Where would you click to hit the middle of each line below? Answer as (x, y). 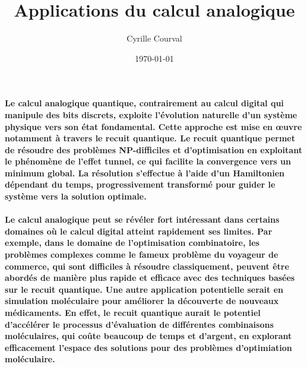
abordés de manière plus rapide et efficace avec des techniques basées (150, 278)
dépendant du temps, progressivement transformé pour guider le (140, 184)
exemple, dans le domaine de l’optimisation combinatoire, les (132, 243)
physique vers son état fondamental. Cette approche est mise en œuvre (153, 126)
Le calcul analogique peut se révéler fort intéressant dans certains (142, 219)
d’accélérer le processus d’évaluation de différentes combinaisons (139, 324)
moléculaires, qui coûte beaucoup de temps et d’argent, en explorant (148, 336)
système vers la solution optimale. (76, 196)
